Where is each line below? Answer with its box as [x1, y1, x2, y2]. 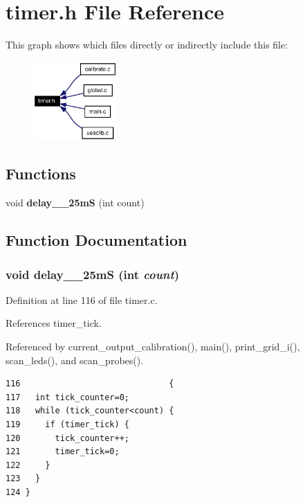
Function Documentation [6, 229, 187, 251]
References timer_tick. [6, 316, 102, 330]
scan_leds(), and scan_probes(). [6, 352, 144, 367]
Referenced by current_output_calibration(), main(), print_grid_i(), [6, 339, 300, 354]
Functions [6, 163, 76, 184]
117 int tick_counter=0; [6, 392, 129, 402]
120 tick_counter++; [6, 433, 129, 443]
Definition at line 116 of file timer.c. [6, 292, 158, 307]
